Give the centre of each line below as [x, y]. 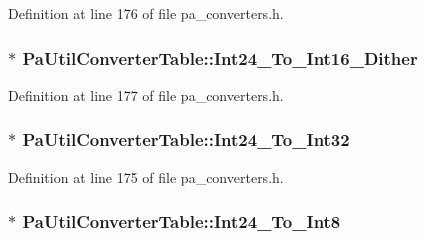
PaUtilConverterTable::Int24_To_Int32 [186, 139]
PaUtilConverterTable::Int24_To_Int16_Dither [220, 57]
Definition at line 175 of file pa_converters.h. [146, 176]
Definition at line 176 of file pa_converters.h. [146, 13]
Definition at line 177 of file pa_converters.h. [146, 94]
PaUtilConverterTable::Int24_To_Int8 [181, 221]
